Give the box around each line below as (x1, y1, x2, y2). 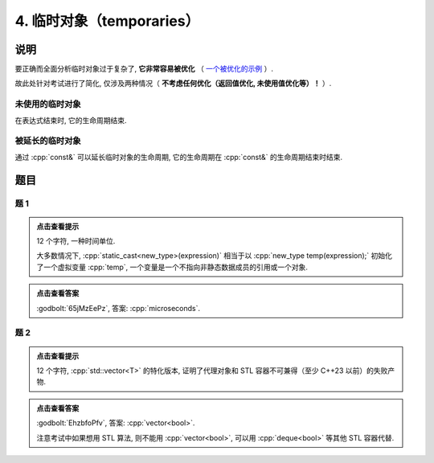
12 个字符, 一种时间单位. (36, 236, 116, 246)
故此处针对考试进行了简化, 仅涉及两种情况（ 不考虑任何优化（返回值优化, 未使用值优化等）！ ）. (14, 79, 332, 88)
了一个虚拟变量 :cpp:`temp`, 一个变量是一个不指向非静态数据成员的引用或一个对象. (36, 262, 309, 272)
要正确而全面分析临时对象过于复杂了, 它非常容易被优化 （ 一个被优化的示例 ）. (14, 64, 273, 74)
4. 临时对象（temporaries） (14, 12, 200, 30)
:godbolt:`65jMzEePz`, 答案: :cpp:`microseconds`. (36, 303, 201, 313)
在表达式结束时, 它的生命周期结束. (14, 115, 128, 125)
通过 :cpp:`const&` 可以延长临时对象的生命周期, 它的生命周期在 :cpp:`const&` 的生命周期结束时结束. (14, 152, 343, 162)
